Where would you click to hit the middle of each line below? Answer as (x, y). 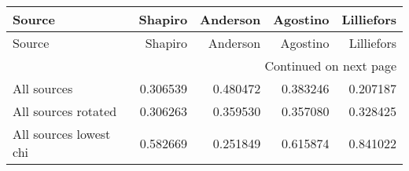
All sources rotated (65, 111)
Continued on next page (330, 65)
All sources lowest (62, 134)
